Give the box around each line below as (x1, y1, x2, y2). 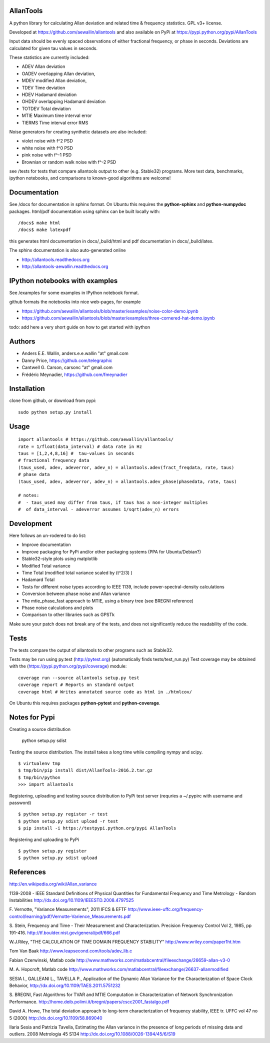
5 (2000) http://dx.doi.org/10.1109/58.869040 (9, 1015, 102, 1021)
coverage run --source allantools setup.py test (18, 675, 139, 680)
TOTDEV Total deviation (21, 105, 71, 111)
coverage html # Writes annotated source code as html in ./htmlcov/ (18, 689, 192, 694)
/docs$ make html (18, 220, 60, 226)
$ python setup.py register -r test (18, 811, 108, 817)
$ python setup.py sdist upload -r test (18, 818, 118, 824)
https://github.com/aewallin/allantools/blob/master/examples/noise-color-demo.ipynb (21, 308, 198, 314)
